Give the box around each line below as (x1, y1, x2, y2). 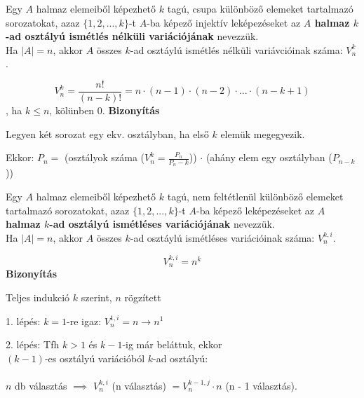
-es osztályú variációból (44, 350, 145, 365)
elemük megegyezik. (220, 126, 305, 141)
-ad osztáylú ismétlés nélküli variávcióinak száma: (130, 42, 343, 57)
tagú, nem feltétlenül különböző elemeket (167, 189, 344, 204)
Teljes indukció (6, 289, 70, 304)
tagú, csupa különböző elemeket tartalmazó (167, 1, 353, 15)
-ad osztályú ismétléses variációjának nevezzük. (49, 217, 275, 231)
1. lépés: (6, 313, 41, 328)
